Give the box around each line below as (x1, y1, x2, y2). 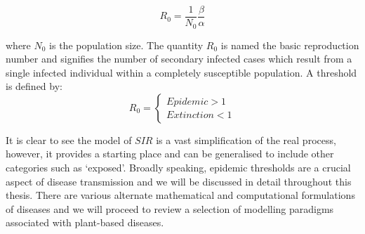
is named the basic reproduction (220, 37, 359, 52)
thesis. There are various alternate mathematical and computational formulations (6, 188, 355, 202)
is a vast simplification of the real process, (156, 132, 336, 147)
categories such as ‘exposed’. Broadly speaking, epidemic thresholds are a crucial (6, 160, 351, 175)
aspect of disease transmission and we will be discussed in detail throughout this (6, 174, 352, 188)
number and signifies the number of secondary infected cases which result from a (6, 51, 352, 66)
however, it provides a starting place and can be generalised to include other (6, 146, 334, 161)
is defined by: (6, 79, 62, 93)
